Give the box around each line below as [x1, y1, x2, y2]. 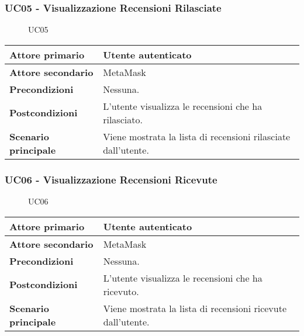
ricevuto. [103, 284, 139, 298]
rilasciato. [103, 112, 143, 126]
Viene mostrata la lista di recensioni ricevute [103, 301, 287, 315]
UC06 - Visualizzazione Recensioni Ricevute [5, 172, 217, 186]
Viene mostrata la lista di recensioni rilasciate [103, 129, 291, 143]
